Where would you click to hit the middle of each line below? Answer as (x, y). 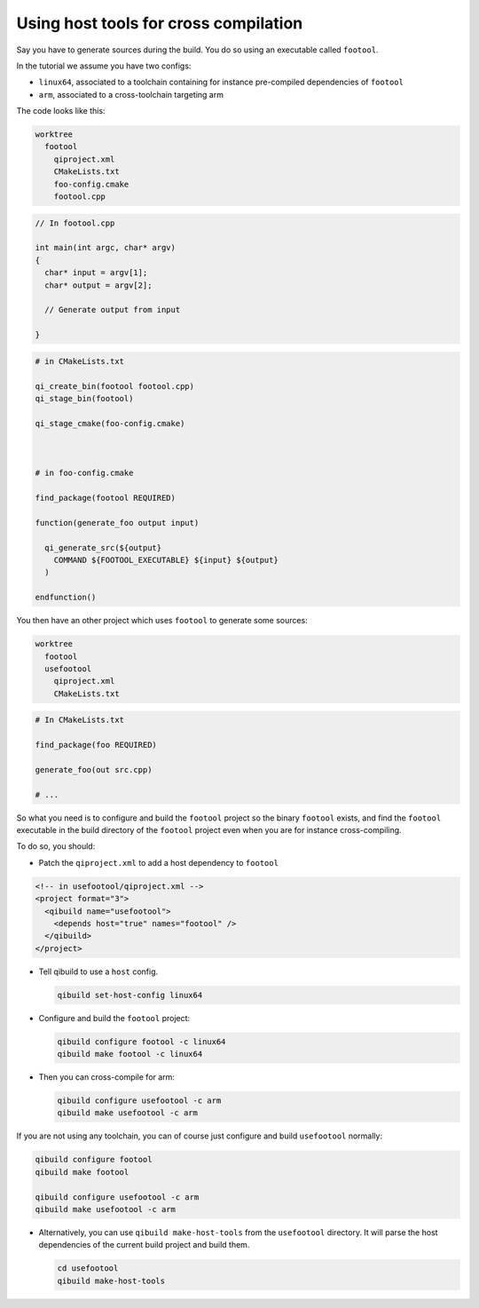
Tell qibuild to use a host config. (98, 971)
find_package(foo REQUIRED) (96, 745)
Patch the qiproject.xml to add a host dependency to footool (159, 862)
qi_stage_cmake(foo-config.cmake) (110, 423)
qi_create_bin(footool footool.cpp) (115, 386)
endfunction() (66, 598)
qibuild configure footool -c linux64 (141, 1042)
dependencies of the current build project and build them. (144, 1245)
